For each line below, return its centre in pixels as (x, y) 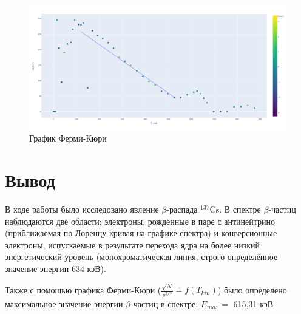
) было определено (252, 289)
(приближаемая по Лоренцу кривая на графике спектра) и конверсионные (141, 233)
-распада (182, 209)
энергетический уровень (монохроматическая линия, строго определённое (141, 257)
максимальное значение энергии (64, 303)
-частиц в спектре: (164, 303)
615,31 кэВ (253, 303)
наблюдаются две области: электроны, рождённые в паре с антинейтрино (140, 221)
